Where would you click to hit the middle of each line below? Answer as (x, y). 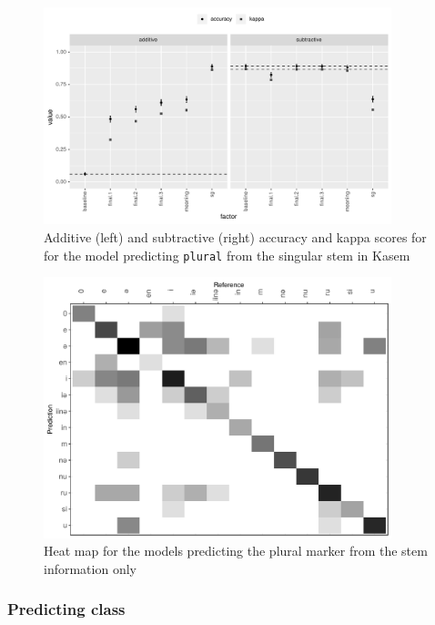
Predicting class (66, 609)
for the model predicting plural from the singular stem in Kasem (227, 255)
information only (90, 568)
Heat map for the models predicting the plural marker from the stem (236, 551)
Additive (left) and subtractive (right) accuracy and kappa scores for (235, 237)
